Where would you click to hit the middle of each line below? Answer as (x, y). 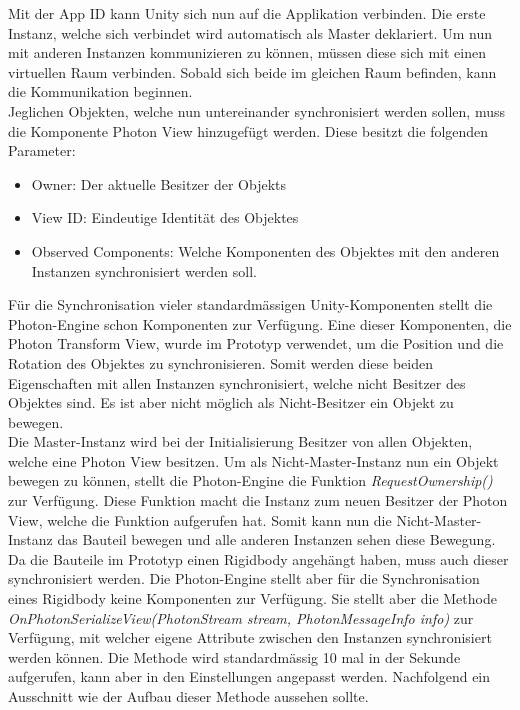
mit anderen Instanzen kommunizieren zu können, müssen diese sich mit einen (247, 52)
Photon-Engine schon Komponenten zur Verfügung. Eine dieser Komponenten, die (260, 323)
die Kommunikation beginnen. (100, 91)
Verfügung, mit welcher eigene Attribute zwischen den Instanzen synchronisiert (250, 637)
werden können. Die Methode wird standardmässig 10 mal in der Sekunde (234, 656)
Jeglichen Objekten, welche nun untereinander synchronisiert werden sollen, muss (256, 110)
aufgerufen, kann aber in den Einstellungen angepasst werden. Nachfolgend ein (249, 676)
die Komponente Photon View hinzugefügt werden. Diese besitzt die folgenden (248, 130)
